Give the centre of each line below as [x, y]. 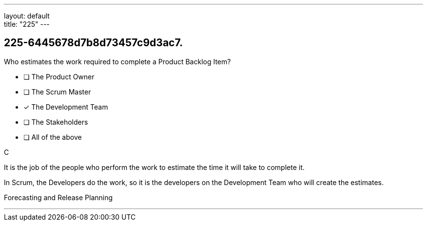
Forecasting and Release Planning [58, 197]
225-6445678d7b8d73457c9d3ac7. [94, 43]
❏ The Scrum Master [57, 92]
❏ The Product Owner [59, 76]
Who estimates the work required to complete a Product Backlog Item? [117, 61]
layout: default [27, 16]
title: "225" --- [27, 24]
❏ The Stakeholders [56, 122]
